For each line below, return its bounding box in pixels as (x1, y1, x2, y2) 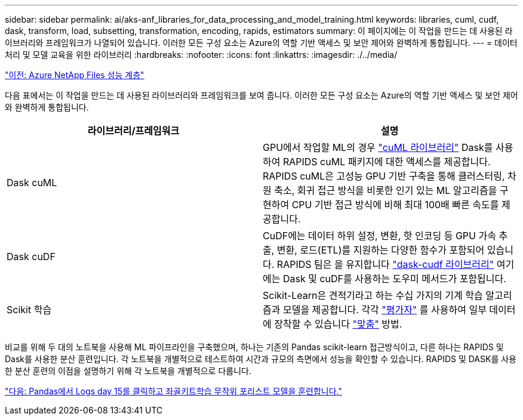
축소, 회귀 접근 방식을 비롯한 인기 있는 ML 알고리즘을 (274, 184, 497, 196)
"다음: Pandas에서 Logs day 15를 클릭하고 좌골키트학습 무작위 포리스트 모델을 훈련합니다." (5, 386, 343, 396)
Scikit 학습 (7, 304, 52, 316)
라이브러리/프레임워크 (87, 125, 180, 137)
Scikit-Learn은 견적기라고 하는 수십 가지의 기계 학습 (263, 289, 483, 301)
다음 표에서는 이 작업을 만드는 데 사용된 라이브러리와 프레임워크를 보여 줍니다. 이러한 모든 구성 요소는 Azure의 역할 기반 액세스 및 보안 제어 (5, 90, 518, 100)
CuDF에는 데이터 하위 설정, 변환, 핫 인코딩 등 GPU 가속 (263, 230, 496, 242)
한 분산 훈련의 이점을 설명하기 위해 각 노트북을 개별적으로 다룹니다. (5, 366, 251, 376)
